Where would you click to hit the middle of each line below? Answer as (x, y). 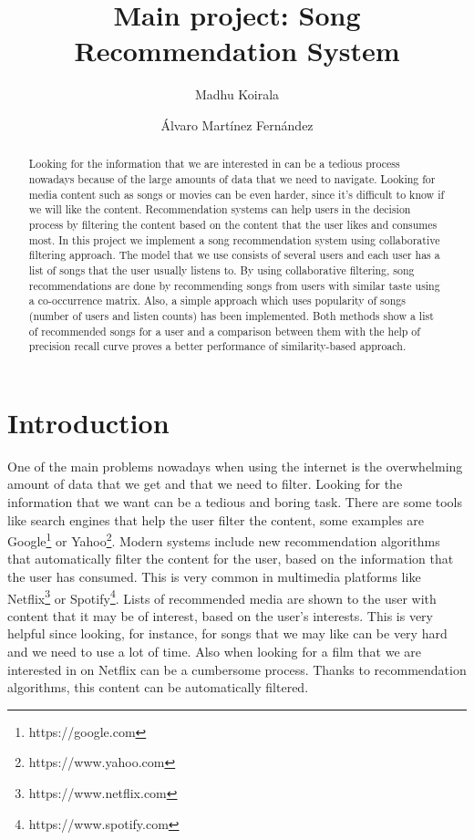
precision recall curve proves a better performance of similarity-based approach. (217, 346)
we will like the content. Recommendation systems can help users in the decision (220, 209)
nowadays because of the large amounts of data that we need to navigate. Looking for (232, 178)
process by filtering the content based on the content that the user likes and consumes (233, 224)
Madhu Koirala (237, 94)
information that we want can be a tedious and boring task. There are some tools (235, 501)
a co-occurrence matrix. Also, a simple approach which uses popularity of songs (217, 301)
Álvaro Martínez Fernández (237, 124)
